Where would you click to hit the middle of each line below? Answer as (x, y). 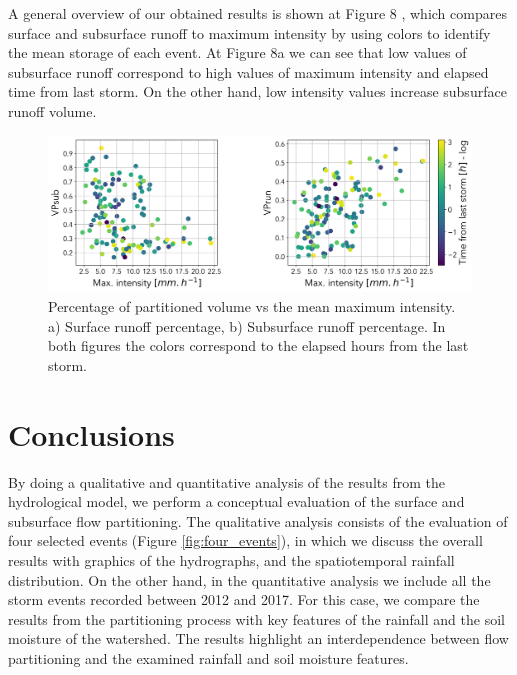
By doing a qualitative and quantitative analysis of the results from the (226, 481)
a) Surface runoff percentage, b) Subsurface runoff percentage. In (247, 325)
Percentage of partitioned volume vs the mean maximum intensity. (252, 306)
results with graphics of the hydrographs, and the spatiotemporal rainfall (231, 559)
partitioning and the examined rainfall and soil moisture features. (208, 657)
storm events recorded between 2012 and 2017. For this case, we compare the (244, 599)
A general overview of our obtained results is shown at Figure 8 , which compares (257, 13)
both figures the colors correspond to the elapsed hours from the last (258, 345)
